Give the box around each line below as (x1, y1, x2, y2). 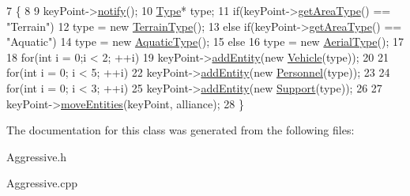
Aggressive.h (6, 148, 67, 164)
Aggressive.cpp (6, 175, 78, 191)
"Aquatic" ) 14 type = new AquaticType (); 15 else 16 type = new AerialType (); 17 (6, 33, 404, 50)
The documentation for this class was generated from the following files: (6, 122, 355, 138)
